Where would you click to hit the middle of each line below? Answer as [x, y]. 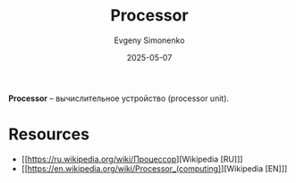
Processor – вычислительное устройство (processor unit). [119, 98]
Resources [49, 134]
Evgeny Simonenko [149, 40]
